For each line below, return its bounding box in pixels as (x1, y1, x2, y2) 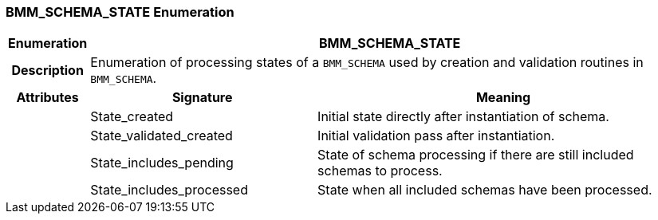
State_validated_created (90, 128, 233, 144)
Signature (171, 89, 233, 106)
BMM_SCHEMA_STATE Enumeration (6, 4, 234, 20)
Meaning (475, 89, 531, 106)
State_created (90, 108, 174, 125)
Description (11, 62, 84, 79)
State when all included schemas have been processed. (317, 182, 652, 198)
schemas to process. (317, 163, 443, 179)
